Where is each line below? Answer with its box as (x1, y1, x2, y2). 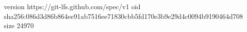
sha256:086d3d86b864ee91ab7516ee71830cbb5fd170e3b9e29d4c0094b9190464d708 (4, 11, 243, 21)
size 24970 (4, 20, 34, 31)
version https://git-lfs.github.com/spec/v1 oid (4, 1, 141, 11)
